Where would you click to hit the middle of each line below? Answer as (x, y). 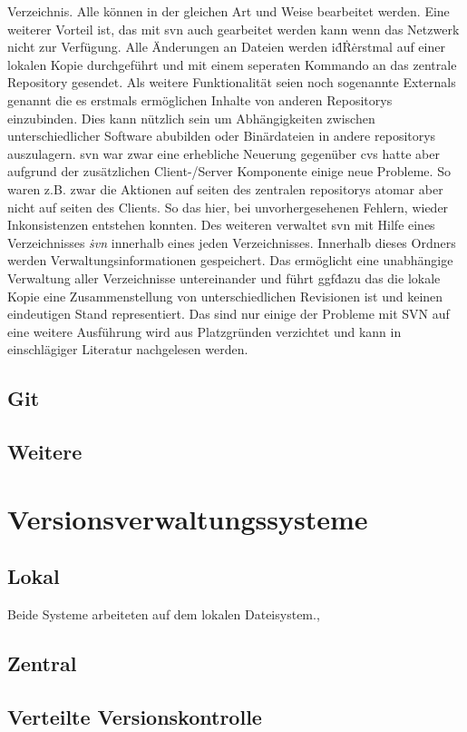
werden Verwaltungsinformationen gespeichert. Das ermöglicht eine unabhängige (230, 260)
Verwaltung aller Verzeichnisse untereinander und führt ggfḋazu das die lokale (224, 277)
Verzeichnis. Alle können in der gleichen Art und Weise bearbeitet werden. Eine (229, 11)
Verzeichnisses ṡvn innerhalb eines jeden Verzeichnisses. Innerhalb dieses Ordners (232, 242)
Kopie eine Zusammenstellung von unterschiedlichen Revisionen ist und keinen (225, 296)
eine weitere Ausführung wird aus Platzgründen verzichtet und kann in (204, 331)
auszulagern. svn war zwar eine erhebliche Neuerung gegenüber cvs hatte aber (224, 153)
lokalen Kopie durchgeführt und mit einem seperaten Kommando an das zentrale (232, 64)
